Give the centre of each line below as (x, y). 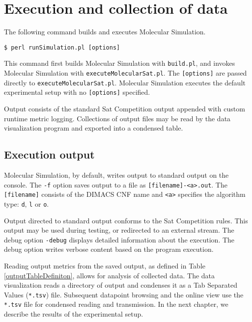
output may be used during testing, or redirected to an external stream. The (119, 230)
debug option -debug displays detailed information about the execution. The (119, 239)
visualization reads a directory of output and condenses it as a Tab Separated (121, 285)
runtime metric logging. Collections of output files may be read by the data (117, 118)
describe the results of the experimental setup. (74, 314)
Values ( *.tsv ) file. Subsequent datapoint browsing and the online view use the (124, 294)
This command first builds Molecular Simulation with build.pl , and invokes (120, 63)
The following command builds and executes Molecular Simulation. (105, 32)
